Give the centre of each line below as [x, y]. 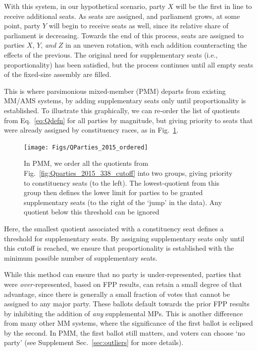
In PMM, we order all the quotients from [86, 163]
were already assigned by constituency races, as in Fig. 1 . [91, 130]
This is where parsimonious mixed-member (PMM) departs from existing [115, 91]
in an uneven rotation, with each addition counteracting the [156, 45]
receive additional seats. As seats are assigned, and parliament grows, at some [122, 16]
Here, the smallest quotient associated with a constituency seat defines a [114, 228]
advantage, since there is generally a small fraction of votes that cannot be [117, 294]
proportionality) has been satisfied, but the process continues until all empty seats [129, 64]
